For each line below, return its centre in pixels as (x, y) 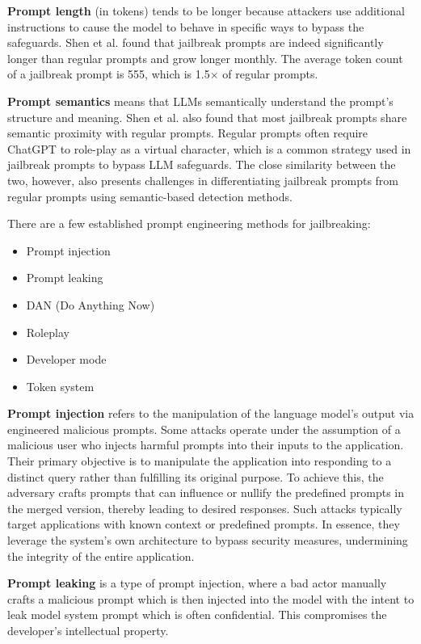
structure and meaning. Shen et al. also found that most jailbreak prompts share (207, 117)
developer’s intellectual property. (88, 630)
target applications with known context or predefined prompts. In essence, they (204, 524)
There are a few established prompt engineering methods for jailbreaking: (189, 223)
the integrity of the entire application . (101, 556)
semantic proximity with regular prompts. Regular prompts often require (188, 133)
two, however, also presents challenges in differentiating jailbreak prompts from (203, 180)
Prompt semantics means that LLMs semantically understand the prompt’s (200, 101)
